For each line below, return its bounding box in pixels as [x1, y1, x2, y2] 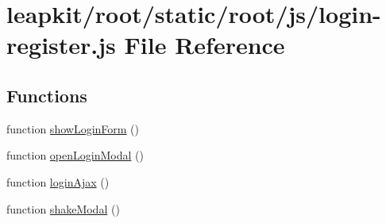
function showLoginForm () [6, 120, 139, 136]
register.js [6, 29, 116, 61]
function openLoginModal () [6, 147, 144, 163]
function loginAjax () [6, 173, 110, 190]
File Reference [124, 29, 285, 61]
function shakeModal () [6, 200, 120, 217]
